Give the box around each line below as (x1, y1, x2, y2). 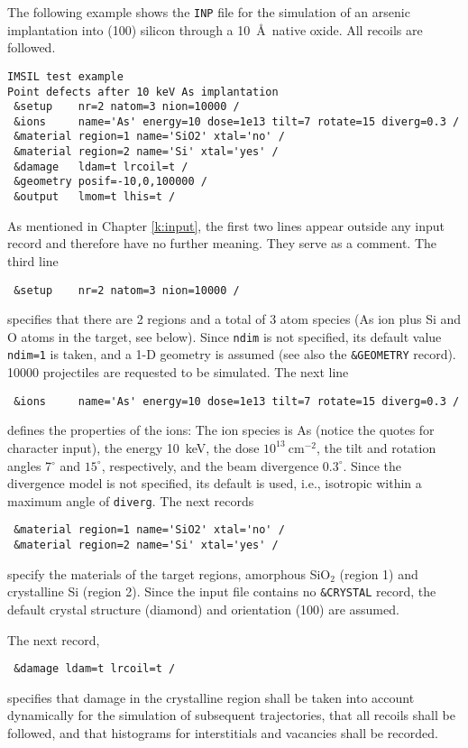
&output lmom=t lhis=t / (14, 190, 176, 204)
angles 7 (7, 456, 52, 475)
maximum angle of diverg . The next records (7, 491, 254, 510)
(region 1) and (339, 564, 418, 583)
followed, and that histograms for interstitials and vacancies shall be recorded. (7, 723, 438, 742)
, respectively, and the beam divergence (101, 456, 319, 475)
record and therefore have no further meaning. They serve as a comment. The (7, 234, 436, 253)
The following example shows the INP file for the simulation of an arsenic (7, 3, 410, 21)
